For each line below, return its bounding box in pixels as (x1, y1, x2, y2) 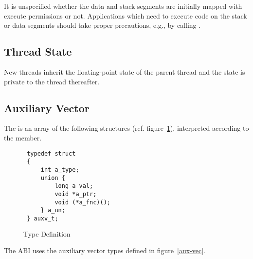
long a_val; (54, 182, 93, 190)
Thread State (4, 44, 72, 59)
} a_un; (40, 207, 65, 214)
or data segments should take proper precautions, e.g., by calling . (4, 20, 201, 30)
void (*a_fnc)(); (54, 199, 110, 206)
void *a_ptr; (54, 190, 97, 198)
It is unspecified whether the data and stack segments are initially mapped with (4, 1, 242, 11)
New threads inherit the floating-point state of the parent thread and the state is (4, 66, 245, 77)
